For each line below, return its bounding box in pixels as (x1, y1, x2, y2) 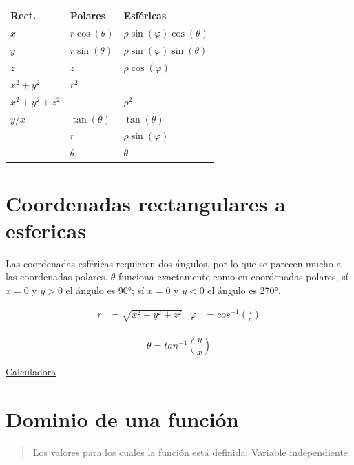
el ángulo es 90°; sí (65, 282, 145, 297)
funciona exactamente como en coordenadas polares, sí (118, 269, 348, 284)
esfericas (6, 216, 86, 244)
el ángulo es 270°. (207, 282, 281, 297)
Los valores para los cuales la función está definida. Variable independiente (32, 445, 348, 459)
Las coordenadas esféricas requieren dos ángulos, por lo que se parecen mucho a (6, 256, 342, 270)
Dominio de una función (6, 405, 239, 433)
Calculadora (6, 364, 56, 379)
